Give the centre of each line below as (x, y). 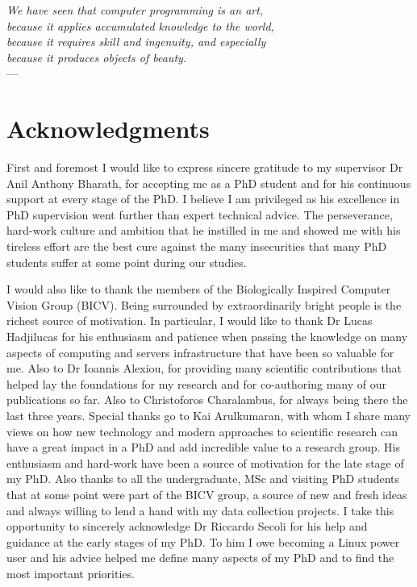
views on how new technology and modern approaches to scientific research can (202, 431)
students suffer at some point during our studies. (127, 262)
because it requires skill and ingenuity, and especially (136, 42)
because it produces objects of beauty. (97, 57)
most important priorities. (71, 573)
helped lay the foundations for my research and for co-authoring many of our (196, 383)
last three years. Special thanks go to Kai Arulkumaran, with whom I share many (209, 415)
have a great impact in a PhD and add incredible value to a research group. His (204, 447)
